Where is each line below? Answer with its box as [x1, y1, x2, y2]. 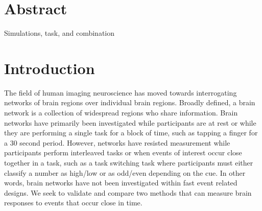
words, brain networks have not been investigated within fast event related [4, 177, 237, 188]
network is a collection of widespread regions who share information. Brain [4, 107, 238, 118]
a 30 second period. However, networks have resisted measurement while [4, 137, 230, 148]
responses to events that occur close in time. [4, 197, 142, 208]
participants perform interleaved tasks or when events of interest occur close [4, 147, 242, 158]
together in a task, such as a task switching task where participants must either [4, 157, 253, 168]
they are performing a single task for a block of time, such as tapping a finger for [4, 127, 258, 138]
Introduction [4, 57, 95, 78]
